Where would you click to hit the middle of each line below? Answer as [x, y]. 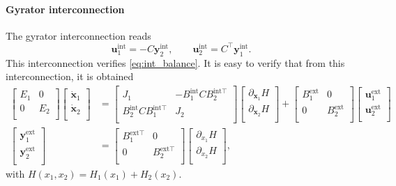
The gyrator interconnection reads [78, 35]
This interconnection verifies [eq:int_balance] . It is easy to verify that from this [175, 62]
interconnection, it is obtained [70, 76]
